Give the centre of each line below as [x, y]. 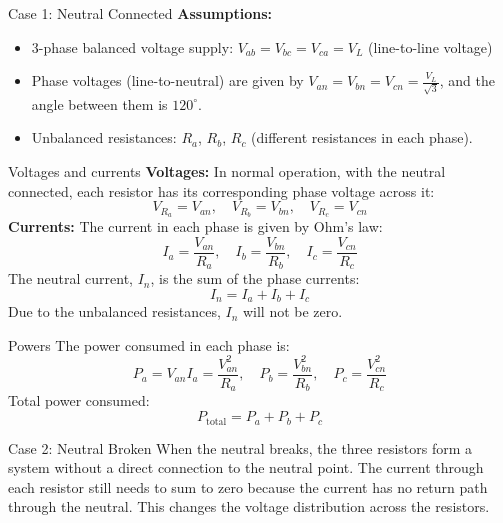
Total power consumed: [79, 400]
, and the [467, 80]
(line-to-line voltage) [430, 46]
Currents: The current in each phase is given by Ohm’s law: [195, 226]
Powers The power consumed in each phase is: [149, 344]
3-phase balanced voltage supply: [132, 46]
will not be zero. [292, 311]
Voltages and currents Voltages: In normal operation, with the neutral [227, 171]
